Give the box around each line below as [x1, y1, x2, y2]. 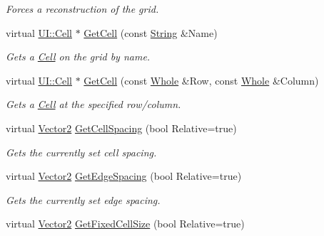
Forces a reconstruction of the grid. [6, 1, 159, 16]
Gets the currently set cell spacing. [6, 144, 157, 159]
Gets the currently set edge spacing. [6, 192, 161, 207]
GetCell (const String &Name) [83, 25, 218, 40]
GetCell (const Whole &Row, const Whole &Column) [83, 73, 319, 87]
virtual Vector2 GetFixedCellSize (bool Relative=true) [6, 216, 245, 231]
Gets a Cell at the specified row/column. [6, 97, 181, 112]
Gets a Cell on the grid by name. [6, 49, 151, 64]
